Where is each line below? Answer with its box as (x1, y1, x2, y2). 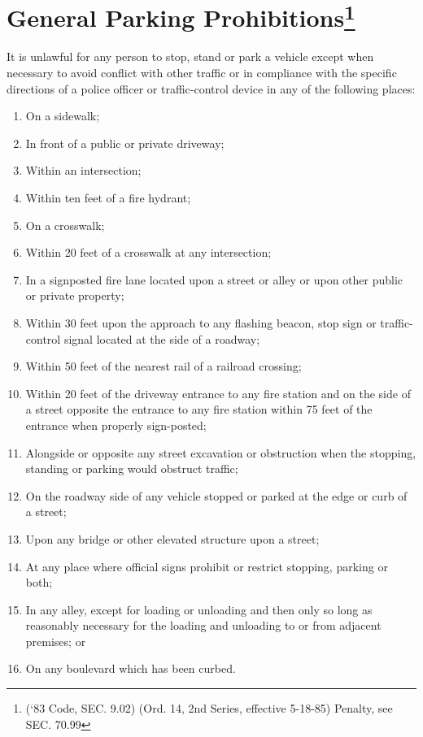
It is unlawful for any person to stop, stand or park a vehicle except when (7, 48, 374, 65)
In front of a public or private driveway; (25, 134, 225, 151)
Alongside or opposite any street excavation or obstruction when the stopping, (25, 444, 416, 461)
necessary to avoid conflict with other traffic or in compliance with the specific (7, 64, 397, 81)
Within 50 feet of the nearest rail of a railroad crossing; (25, 358, 302, 375)
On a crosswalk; (25, 216, 105, 233)
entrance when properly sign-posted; (25, 416, 207, 433)
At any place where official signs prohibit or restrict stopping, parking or (25, 557, 388, 574)
